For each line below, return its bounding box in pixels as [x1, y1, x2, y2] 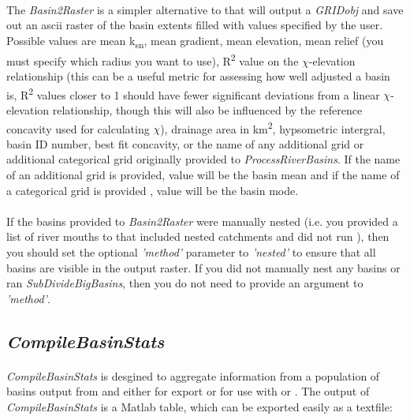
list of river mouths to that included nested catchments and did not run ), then [6, 228, 389, 245]
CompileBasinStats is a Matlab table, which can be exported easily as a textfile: [6, 398, 393, 414]
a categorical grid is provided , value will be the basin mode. [6, 182, 299, 198]
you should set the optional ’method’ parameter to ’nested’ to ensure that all [6, 244, 376, 260]
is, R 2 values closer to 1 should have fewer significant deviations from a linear [6, 84, 380, 103]
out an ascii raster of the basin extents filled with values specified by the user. [6, 17, 383, 33]
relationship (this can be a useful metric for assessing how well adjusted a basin [6, 68, 390, 84]
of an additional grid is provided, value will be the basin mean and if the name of [6, 167, 400, 183]
